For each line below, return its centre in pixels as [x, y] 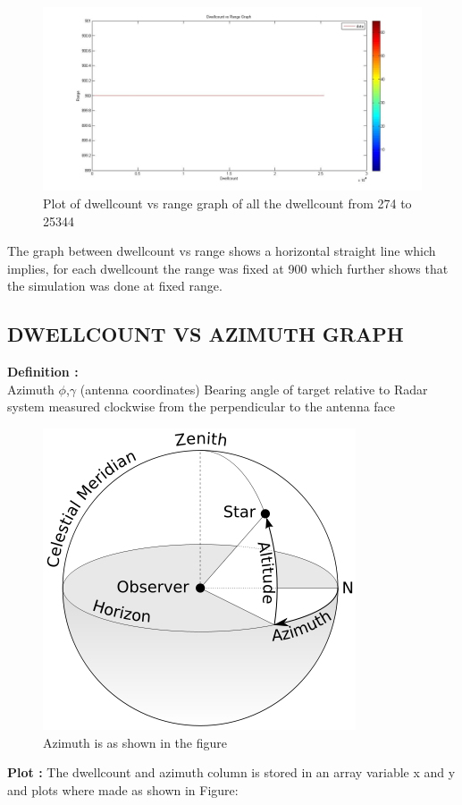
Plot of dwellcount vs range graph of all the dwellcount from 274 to [227, 203]
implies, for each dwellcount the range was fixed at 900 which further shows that [228, 268]
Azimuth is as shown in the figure [135, 742]
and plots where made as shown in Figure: [123, 789]
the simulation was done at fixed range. [115, 286]
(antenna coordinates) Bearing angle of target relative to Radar [254, 389]
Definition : [43, 372]
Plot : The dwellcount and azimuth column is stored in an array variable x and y [231, 772]
